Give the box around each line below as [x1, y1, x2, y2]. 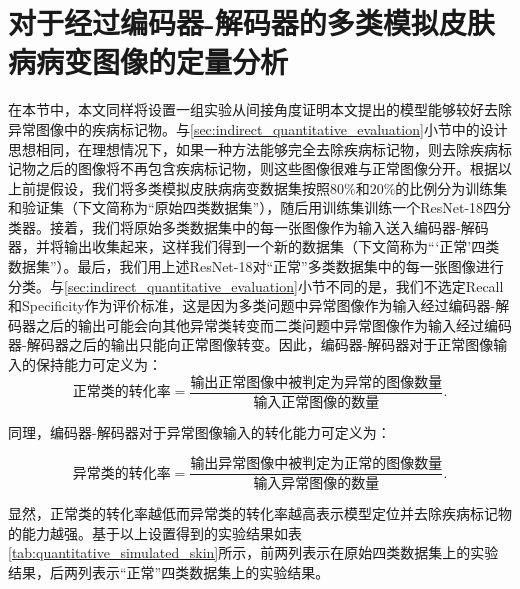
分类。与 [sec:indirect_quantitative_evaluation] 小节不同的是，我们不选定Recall [8, 275, 504, 296]
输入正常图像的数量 [253, 395, 380, 410]
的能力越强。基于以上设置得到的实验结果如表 [8, 522, 302, 543]
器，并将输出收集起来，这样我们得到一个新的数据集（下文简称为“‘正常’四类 [8, 236, 500, 257]
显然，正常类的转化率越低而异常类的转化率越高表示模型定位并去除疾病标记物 [8, 503, 512, 524]
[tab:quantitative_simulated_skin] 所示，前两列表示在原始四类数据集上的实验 [8, 542, 499, 563]
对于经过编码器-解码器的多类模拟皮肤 [8, 2, 495, 43]
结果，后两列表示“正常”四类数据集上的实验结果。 [8, 561, 330, 582]
